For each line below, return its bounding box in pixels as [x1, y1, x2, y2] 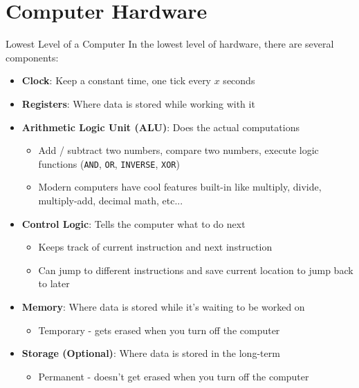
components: [6, 50, 59, 64]
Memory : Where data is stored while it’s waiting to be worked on [21, 299, 305, 313]
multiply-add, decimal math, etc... [38, 193, 183, 207]
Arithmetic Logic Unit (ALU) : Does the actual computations [21, 119, 300, 134]
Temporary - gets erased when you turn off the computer [38, 322, 280, 337]
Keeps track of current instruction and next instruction [38, 240, 273, 254]
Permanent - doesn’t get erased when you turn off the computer [38, 369, 309, 383]
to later [38, 276, 70, 291]
